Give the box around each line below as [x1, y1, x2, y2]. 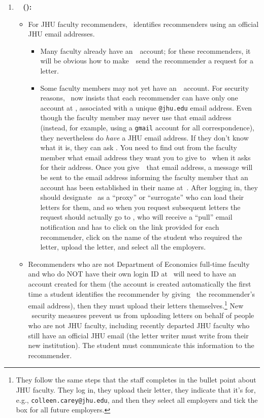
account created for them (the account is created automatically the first [28, 278, 251, 289]
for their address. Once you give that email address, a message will [40, 162, 253, 172]
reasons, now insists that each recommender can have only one [40, 92, 238, 103]
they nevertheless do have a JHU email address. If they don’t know [40, 132, 249, 143]
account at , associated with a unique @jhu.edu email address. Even [40, 102, 252, 113]
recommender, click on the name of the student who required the [40, 231, 242, 242]
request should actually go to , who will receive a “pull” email [40, 212, 233, 222]
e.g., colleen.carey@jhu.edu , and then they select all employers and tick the [16, 394, 258, 405]
